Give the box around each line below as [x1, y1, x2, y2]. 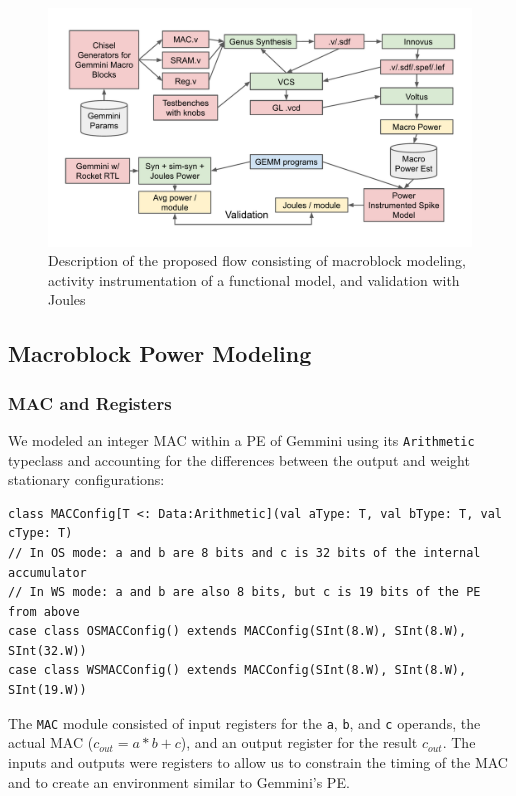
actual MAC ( [8, 732, 94, 753]
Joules [48, 289, 86, 310]
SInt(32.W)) [8, 643, 87, 658]
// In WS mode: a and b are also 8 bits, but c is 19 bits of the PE [8, 585, 481, 600]
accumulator [8, 565, 87, 580]
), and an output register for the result [180, 732, 418, 753]
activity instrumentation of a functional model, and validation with [48, 269, 460, 290]
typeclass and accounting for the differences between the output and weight [8, 449, 470, 470]
